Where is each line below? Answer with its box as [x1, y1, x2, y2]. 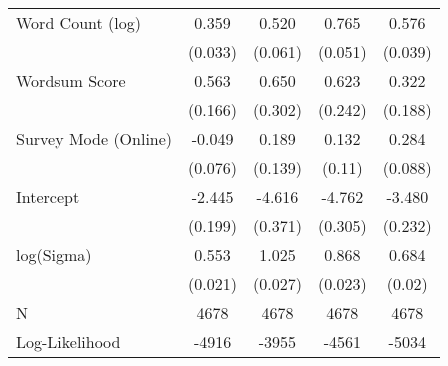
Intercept [16, 185, 80, 208]
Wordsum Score [16, 69, 126, 92]
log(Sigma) [16, 243, 92, 266]
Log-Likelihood [16, 330, 121, 353]
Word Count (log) [16, 11, 141, 34]
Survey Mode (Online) [16, 127, 173, 150]
